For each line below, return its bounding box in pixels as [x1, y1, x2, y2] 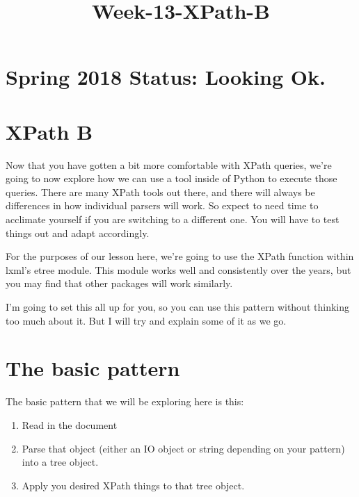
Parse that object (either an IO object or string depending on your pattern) [22, 441, 345, 455]
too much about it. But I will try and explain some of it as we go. [6, 313, 287, 327]
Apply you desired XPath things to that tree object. [22, 478, 245, 492]
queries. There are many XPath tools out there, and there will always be [6, 184, 315, 199]
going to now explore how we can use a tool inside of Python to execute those [6, 171, 337, 186]
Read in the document [22, 417, 118, 432]
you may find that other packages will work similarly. [6, 276, 233, 291]
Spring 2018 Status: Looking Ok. [6, 63, 326, 91]
